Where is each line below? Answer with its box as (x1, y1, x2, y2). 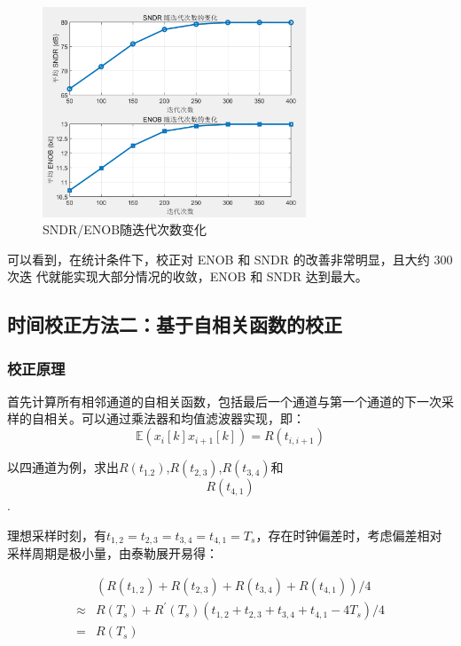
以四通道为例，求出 (7, 458, 119, 477)
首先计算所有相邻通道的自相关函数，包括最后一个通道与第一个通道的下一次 (7, 391, 441, 410)
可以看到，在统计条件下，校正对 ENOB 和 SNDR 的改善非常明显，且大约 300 (7, 249, 453, 268)
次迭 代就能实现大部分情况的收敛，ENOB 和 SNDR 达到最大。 (7, 267, 368, 286)
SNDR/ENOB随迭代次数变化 (43, 220, 207, 239)
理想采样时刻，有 (7, 525, 106, 544)
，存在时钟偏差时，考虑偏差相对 (255, 525, 442, 544)
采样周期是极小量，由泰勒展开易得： (7, 544, 218, 563)
